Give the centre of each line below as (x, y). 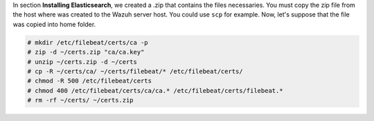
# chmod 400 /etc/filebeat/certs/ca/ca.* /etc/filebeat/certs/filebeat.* (155, 90)
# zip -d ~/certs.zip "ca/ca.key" (86, 52)
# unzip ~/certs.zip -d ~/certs (82, 62)
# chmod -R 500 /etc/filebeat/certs (90, 81)
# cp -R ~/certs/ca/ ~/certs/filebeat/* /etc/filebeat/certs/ (135, 71)
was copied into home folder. (54, 24)
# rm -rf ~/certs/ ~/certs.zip (81, 100)
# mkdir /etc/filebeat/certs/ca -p (88, 42)
